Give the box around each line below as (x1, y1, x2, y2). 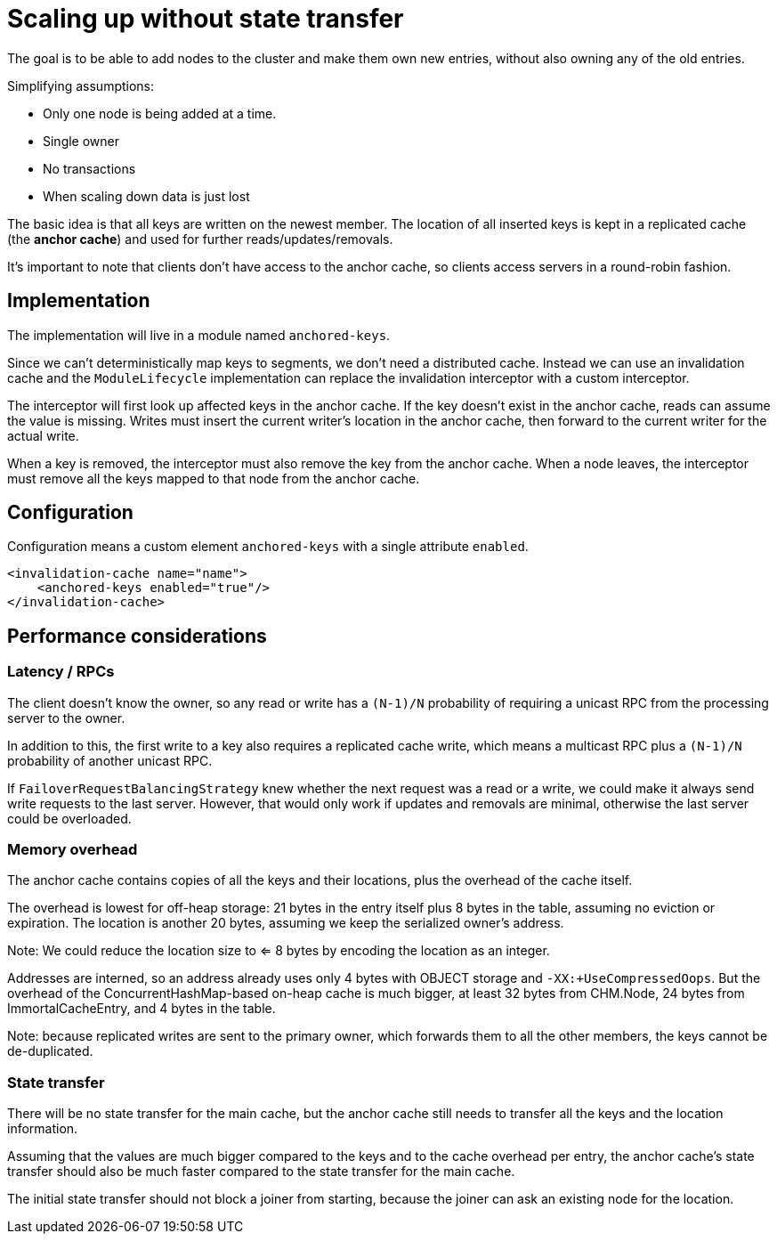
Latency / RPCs (7, 662, 115, 681)
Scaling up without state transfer (7, 4, 404, 34)
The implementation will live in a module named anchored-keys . (7, 327, 391, 343)
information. (7, 1121, 78, 1137)
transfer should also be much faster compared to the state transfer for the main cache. (7, 1164, 515, 1180)
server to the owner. (7, 710, 125, 726)
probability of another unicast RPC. (7, 752, 213, 768)
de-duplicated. (7, 1043, 93, 1059)
